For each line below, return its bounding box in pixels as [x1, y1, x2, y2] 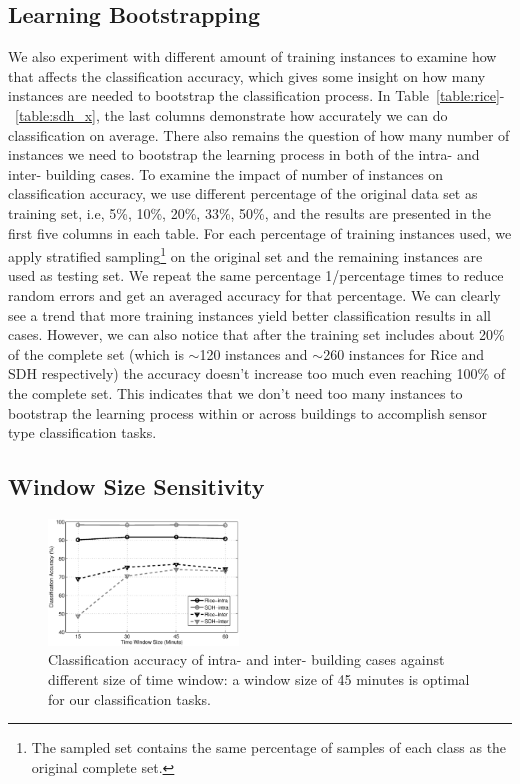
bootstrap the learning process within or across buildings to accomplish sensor [8, 402, 487, 423]
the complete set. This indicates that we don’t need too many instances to [8, 382, 463, 403]
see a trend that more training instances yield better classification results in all [8, 304, 491, 325]
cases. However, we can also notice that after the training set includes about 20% [8, 324, 505, 345]
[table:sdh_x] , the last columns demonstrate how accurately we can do [15, 104, 448, 125]
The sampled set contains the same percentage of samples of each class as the [31, 737, 507, 758]
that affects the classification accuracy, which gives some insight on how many [8, 65, 486, 86]
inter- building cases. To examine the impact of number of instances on [8, 163, 444, 184]
